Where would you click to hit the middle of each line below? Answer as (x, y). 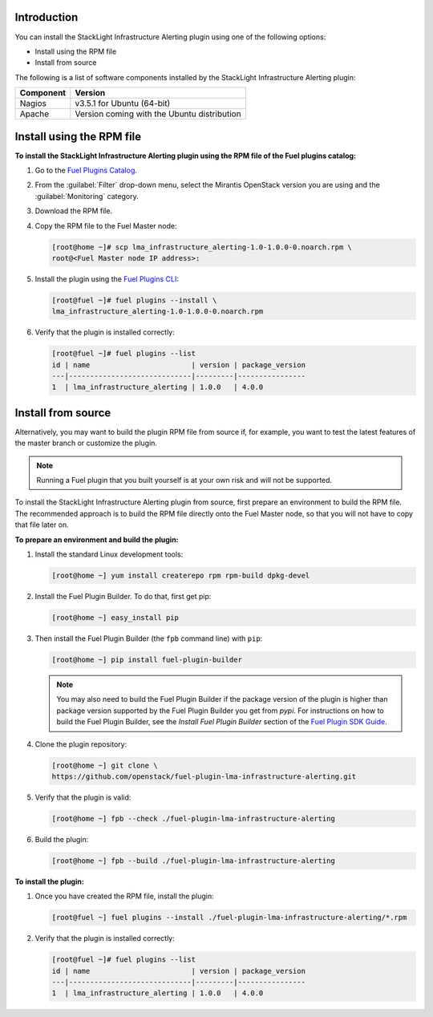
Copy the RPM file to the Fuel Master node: (106, 225)
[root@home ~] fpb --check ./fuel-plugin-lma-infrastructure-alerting (194, 818)
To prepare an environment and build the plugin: (97, 539)
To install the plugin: (49, 881)
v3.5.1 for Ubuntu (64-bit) (123, 103)
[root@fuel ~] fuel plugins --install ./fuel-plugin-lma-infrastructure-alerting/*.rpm (229, 918)
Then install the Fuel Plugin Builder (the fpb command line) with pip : (149, 638)
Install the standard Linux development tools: (109, 554)
